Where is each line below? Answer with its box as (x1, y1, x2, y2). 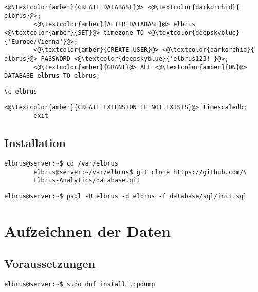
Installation (4, 135, 66, 151)
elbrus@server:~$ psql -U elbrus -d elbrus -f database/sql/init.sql (4, 193, 247, 200)
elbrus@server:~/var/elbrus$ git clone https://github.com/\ (33, 168, 247, 176)
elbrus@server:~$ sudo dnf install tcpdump (4, 281, 155, 288)
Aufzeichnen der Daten (4, 220, 171, 241)
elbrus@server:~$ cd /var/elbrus (4, 160, 118, 168)
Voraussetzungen (4, 255, 96, 271)
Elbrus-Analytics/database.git (33, 177, 140, 185)
